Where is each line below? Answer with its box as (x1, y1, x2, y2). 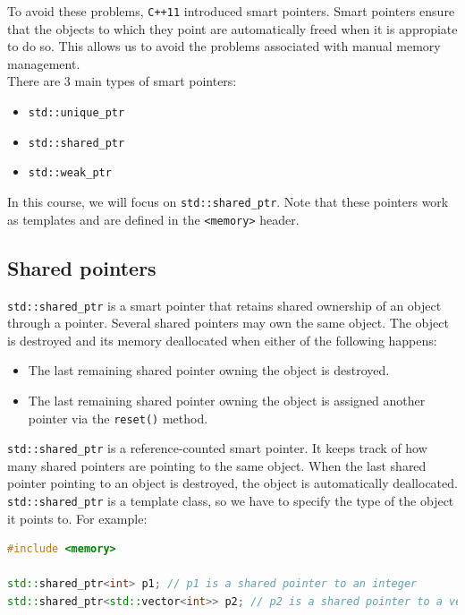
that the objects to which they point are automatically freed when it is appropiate (7, 19, 458, 38)
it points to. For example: (7, 508, 148, 527)
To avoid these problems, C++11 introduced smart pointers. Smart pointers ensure (7, 2, 455, 20)
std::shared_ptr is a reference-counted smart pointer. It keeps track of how (7, 439, 427, 457)
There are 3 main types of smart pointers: (7, 72, 237, 90)
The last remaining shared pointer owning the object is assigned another (28, 390, 426, 409)
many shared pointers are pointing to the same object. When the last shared (7, 456, 427, 474)
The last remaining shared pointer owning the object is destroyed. (28, 361, 390, 380)
